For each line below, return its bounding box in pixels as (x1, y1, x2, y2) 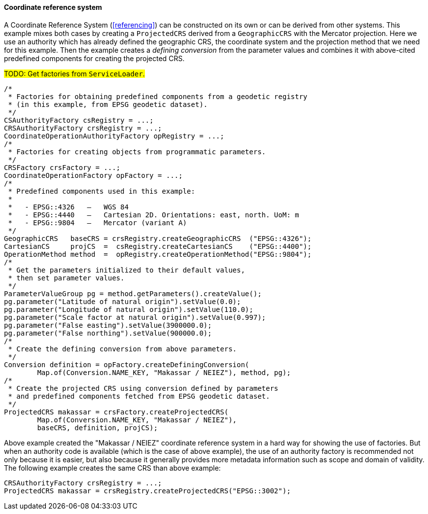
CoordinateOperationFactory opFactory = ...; (4, 171, 183, 179)
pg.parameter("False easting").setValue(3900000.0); (4, 321, 212, 329)
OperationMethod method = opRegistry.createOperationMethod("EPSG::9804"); (4, 250, 312, 258)
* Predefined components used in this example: (8, 187, 195, 195)
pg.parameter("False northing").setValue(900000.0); (4, 329, 212, 337)
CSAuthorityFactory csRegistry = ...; (4, 116, 154, 124)
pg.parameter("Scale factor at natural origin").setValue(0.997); (4, 313, 266, 321)
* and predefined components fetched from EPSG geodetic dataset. (8, 392, 270, 400)
